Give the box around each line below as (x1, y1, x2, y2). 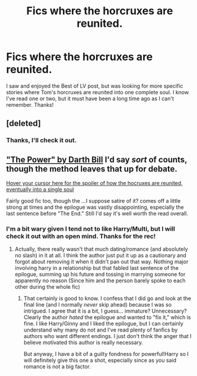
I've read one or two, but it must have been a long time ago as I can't (6, 95, 174, 102)
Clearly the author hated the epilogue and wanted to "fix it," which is (23, 314, 191, 321)
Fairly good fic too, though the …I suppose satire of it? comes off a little (6, 197, 181, 205)
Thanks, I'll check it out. (6, 136, 77, 145)
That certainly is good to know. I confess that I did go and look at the (23, 295, 192, 302)
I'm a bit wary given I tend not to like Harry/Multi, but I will (6, 224, 175, 232)
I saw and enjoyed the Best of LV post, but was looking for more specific (6, 82, 183, 90)
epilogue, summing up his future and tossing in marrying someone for (14, 271, 186, 278)
